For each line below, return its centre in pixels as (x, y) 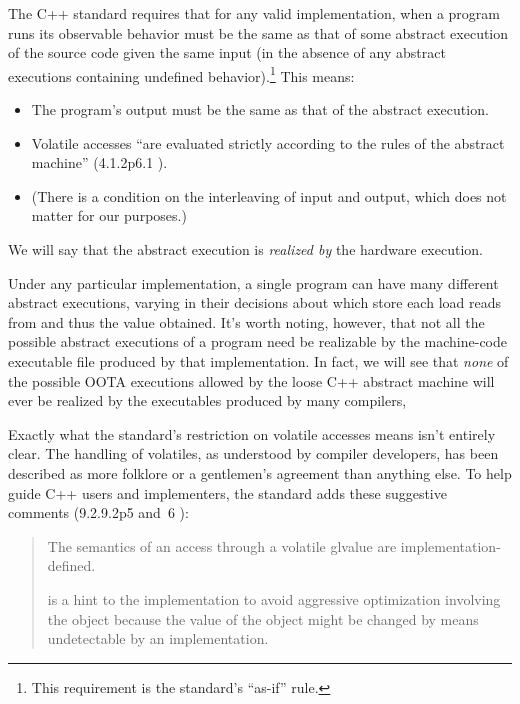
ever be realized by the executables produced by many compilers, (207, 400)
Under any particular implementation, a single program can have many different (253, 282)
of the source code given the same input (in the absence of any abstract (227, 52)
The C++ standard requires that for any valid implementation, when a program (254, 13)
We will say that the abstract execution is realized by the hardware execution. (245, 249)
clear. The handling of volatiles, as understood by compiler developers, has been (253, 453)
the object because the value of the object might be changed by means (263, 618)
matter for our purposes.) (109, 215)
